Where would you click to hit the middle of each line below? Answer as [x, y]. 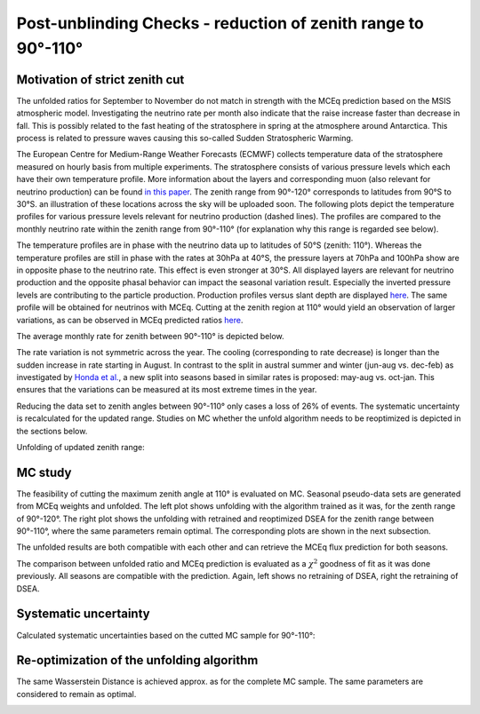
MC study [44, 472]
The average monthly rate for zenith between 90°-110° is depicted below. [150, 336]
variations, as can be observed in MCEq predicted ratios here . [130, 320]
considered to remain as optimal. [76, 694]
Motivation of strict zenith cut [100, 79]
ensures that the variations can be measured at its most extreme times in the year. [167, 390]
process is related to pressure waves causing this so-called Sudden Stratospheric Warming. [185, 139]
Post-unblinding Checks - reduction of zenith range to [220, 23]
